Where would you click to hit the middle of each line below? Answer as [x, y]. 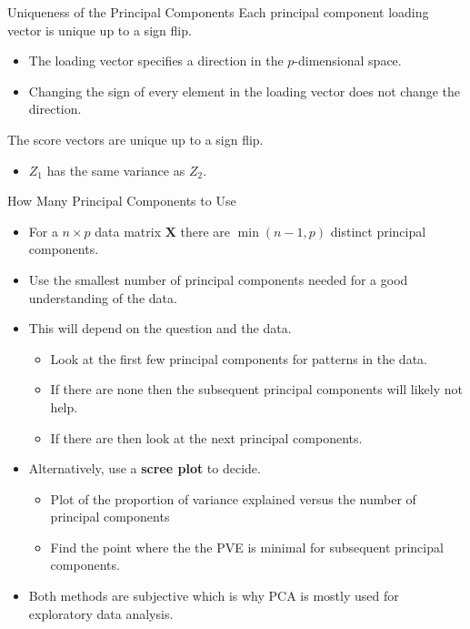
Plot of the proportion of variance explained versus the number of [233, 498]
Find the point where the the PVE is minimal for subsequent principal [247, 547]
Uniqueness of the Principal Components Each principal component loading [218, 12]
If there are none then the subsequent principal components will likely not [257, 389]
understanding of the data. [103, 297]
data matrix [128, 231]
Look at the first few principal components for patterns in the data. [239, 358]
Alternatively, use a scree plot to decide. [145, 468]
